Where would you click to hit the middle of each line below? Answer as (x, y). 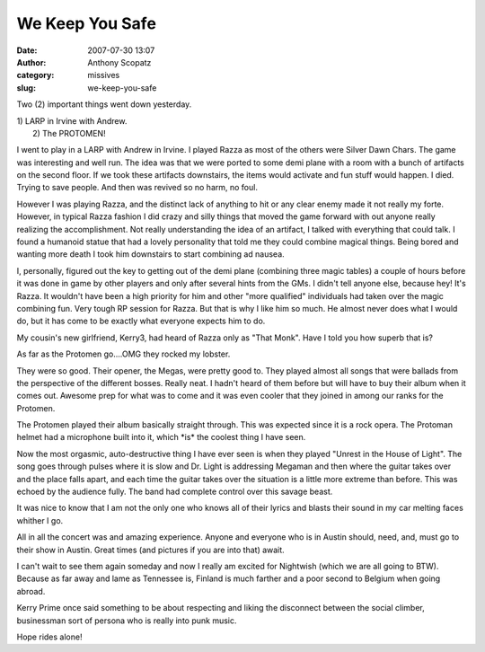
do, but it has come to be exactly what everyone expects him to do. (141, 321)
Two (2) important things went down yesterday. (104, 104)
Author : (31, 62)
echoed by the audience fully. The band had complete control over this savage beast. (175, 492)
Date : (27, 50)
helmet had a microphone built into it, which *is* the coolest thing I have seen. (161, 437)
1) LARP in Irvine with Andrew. (72, 120)
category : (35, 75)
